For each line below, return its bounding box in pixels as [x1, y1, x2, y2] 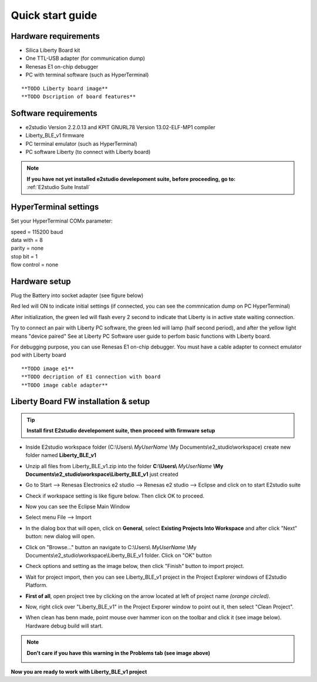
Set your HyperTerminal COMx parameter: [11, 217, 113, 224]
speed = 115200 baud [11, 228, 63, 235]
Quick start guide [11, 9, 97, 22]
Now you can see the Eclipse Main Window [25, 503, 130, 510]
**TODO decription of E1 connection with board [21, 374, 161, 380]
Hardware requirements [11, 31, 100, 41]
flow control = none [11, 261, 59, 268]
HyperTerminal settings [11, 202, 99, 212]
